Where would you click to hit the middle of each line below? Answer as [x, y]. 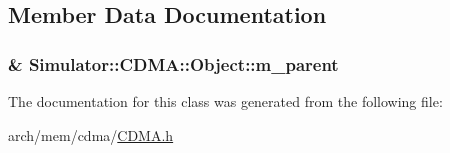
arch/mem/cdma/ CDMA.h [91, 134]
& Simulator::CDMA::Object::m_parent [173, 63]
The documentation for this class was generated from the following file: [225, 101]
